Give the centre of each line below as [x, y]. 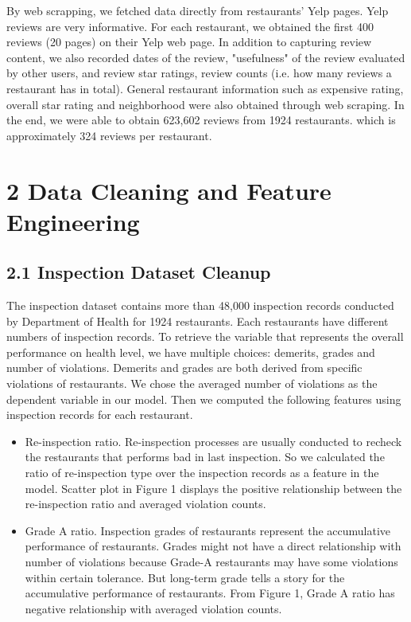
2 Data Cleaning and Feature [169, 190]
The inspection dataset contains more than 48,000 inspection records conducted [200, 305]
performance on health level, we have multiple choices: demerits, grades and [191, 352]
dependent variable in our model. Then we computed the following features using [204, 399]
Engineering [73, 221]
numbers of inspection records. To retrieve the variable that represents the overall [205, 336]
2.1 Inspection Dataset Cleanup [139, 272]
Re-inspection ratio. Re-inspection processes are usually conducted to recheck [213, 441]
